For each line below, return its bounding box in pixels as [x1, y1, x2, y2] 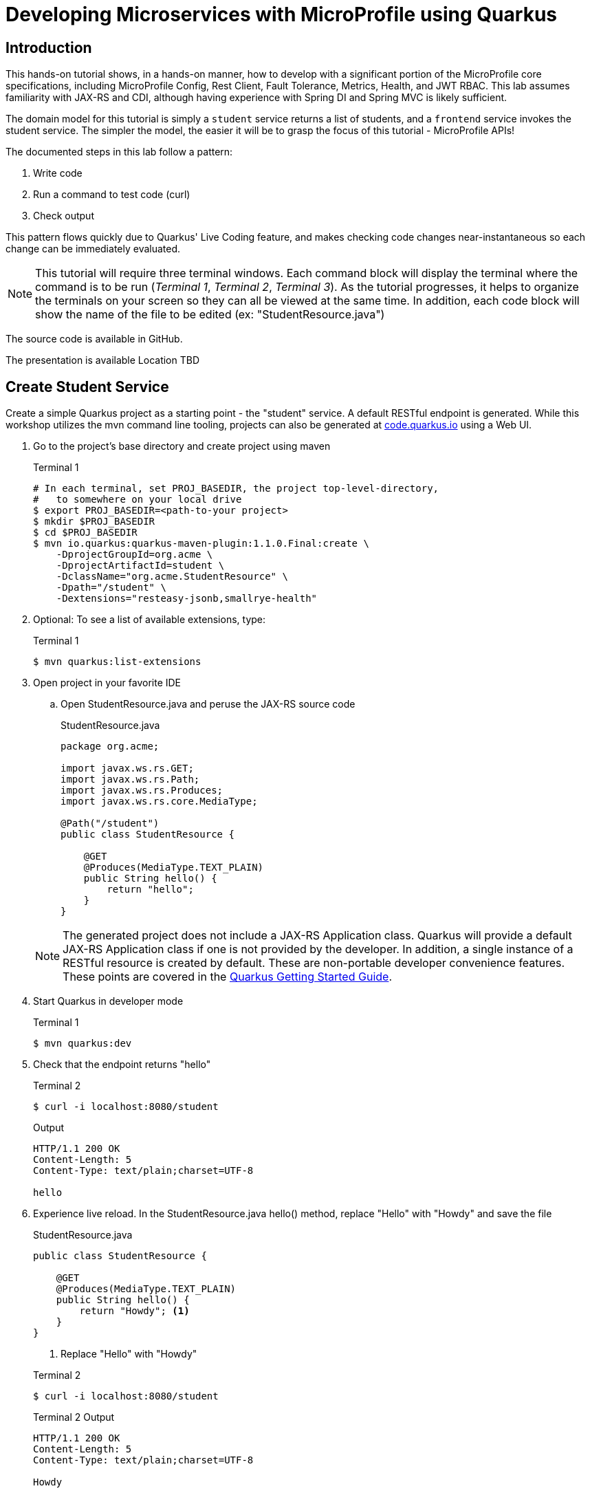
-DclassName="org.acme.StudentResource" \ [56, 571, 288, 582]
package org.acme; [61, 741, 160, 752]
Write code [33, 167, 83, 179]
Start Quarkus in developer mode [33, 995, 184, 1007]
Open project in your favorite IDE [33, 677, 182, 689]
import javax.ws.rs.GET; [61, 763, 194, 774]
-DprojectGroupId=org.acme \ [56, 549, 213, 560]
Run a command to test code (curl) [33, 188, 190, 201]
